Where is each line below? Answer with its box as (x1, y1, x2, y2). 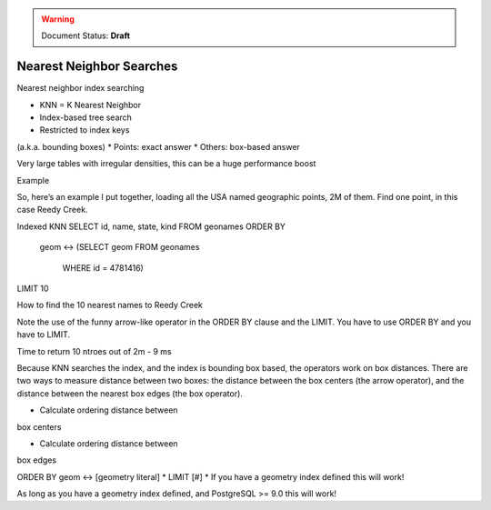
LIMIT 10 (16, 283, 49, 294)
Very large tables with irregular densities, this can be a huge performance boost (16, 158, 316, 169)
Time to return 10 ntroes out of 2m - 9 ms (16, 345, 172, 356)
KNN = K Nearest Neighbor (39, 99, 142, 110)
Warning (41, 14, 75, 25)
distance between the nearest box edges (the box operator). (16, 387, 243, 399)
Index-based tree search (39, 112, 132, 123)
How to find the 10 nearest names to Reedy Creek (16, 300, 204, 311)
